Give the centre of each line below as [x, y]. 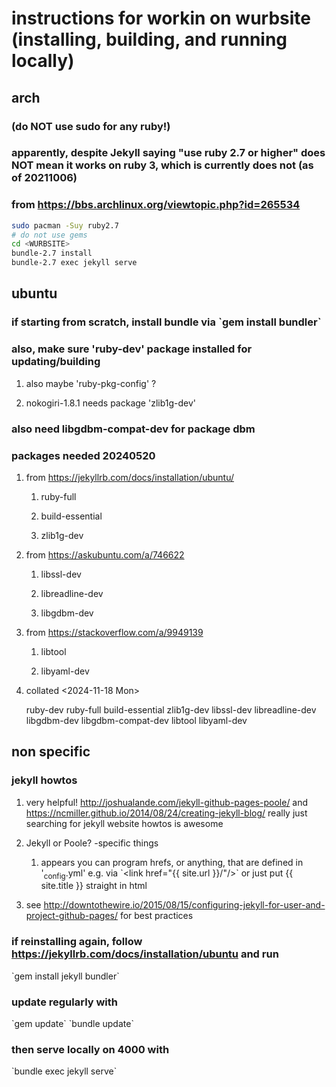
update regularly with [65, 1002]
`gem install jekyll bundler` [65, 976]
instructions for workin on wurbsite [161, 18]
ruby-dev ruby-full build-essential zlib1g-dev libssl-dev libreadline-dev [171, 709]
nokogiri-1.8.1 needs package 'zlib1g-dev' [111, 403]
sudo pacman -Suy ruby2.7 [65, 225]
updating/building [56, 362]
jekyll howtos [44, 780]
